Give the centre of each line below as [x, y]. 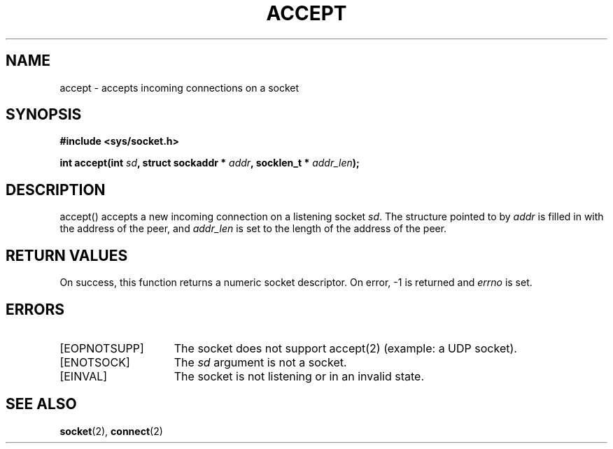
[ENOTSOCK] [95, 362]
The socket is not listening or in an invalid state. [299, 376]
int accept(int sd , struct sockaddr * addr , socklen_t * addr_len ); [210, 163]
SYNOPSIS [44, 115]
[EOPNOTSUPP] [102, 348]
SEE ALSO [41, 404]
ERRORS [35, 309]
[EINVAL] [84, 376]
